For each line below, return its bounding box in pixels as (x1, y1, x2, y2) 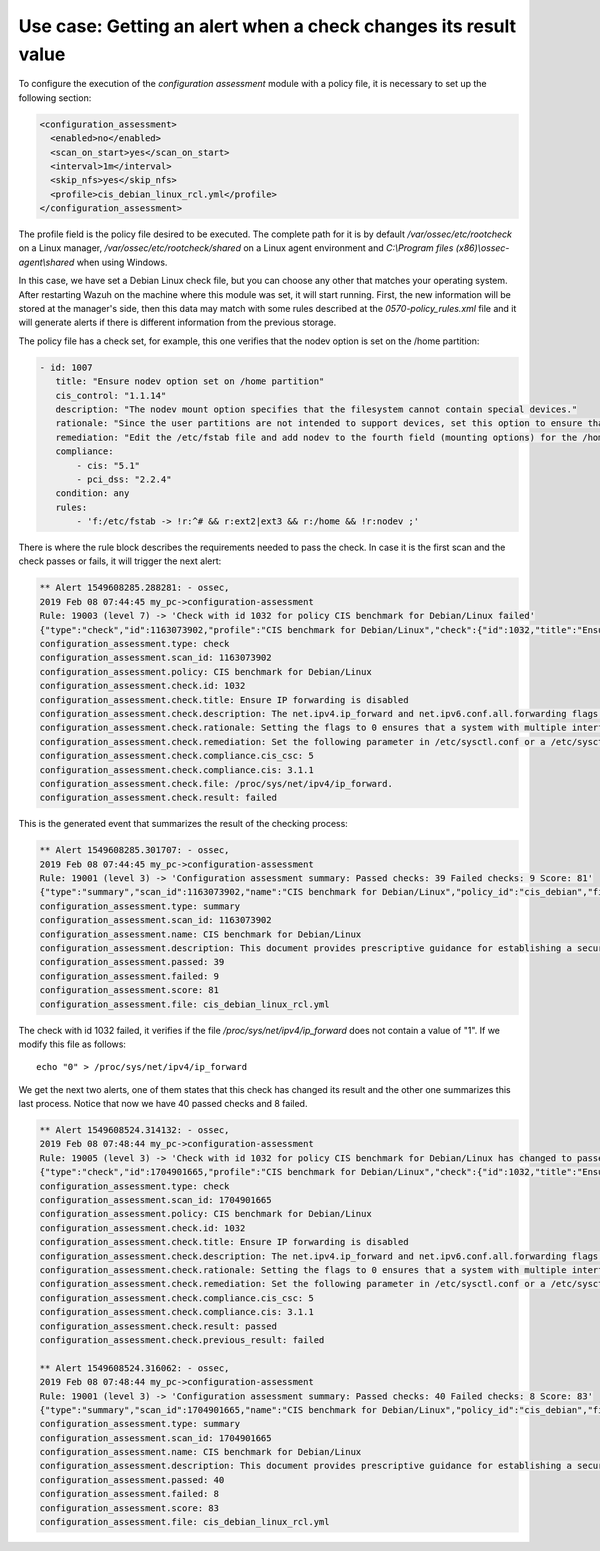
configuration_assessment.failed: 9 (39, 970, 220, 982)
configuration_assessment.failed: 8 (39, 1488, 220, 1500)
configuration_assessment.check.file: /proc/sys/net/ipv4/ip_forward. (39, 778, 394, 789)
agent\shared (18, 256, 75, 268)
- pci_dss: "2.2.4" (76, 473, 172, 485)
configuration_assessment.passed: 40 (39, 1474, 225, 1485)
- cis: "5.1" (76, 460, 140, 471)
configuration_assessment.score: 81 (39, 985, 220, 996)
